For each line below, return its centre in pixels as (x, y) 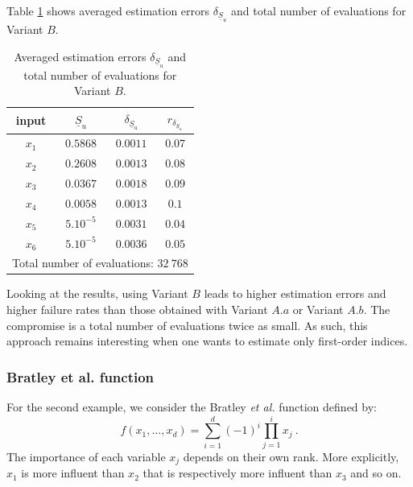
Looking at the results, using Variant (97, 293)
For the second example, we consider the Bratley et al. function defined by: (192, 407)
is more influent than (73, 473)
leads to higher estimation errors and (295, 293)
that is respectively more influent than (237, 473)
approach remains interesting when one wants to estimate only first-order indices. (207, 341)
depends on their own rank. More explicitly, (291, 456)
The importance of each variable (86, 456)
